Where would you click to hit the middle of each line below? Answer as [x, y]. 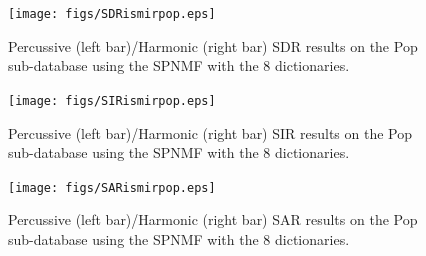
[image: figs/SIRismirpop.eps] [112, 100]
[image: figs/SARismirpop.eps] [112, 187]
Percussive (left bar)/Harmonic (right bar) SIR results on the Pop [210, 132]
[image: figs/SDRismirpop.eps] [112, 14]
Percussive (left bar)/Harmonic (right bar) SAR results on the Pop [213, 219]
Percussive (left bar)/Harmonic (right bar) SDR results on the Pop [213, 45]
